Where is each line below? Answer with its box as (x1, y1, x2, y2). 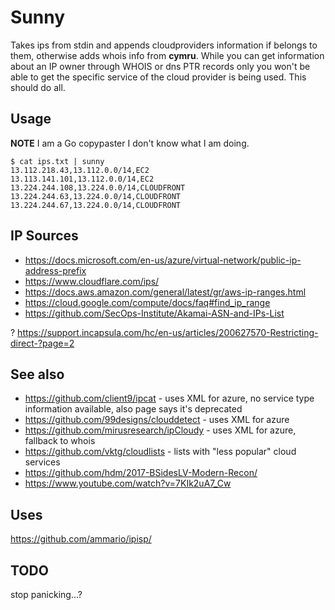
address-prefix (24, 264, 87, 276)
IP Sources (10, 227, 79, 245)
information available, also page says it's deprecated (24, 403, 243, 415)
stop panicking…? (10, 589, 83, 600)
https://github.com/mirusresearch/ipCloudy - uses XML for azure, (24, 424, 297, 436)
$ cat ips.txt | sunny (10, 156, 105, 166)
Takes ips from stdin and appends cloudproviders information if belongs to (10, 39, 318, 51)
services (24, 456, 61, 468)
